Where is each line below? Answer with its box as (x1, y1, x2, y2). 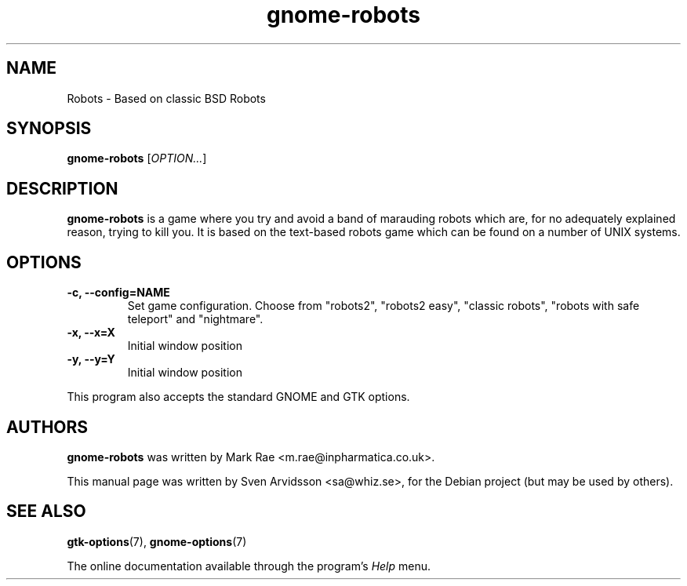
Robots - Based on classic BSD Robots (67, 91, 266, 105)
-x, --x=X (67, 326, 115, 340)
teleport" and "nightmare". (127, 312, 264, 326)
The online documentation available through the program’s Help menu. (67, 559, 431, 573)
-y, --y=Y (67, 352, 115, 366)
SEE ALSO (6, 501, 86, 522)
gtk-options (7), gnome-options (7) (67, 534, 247, 548)
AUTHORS (6, 417, 89, 437)
